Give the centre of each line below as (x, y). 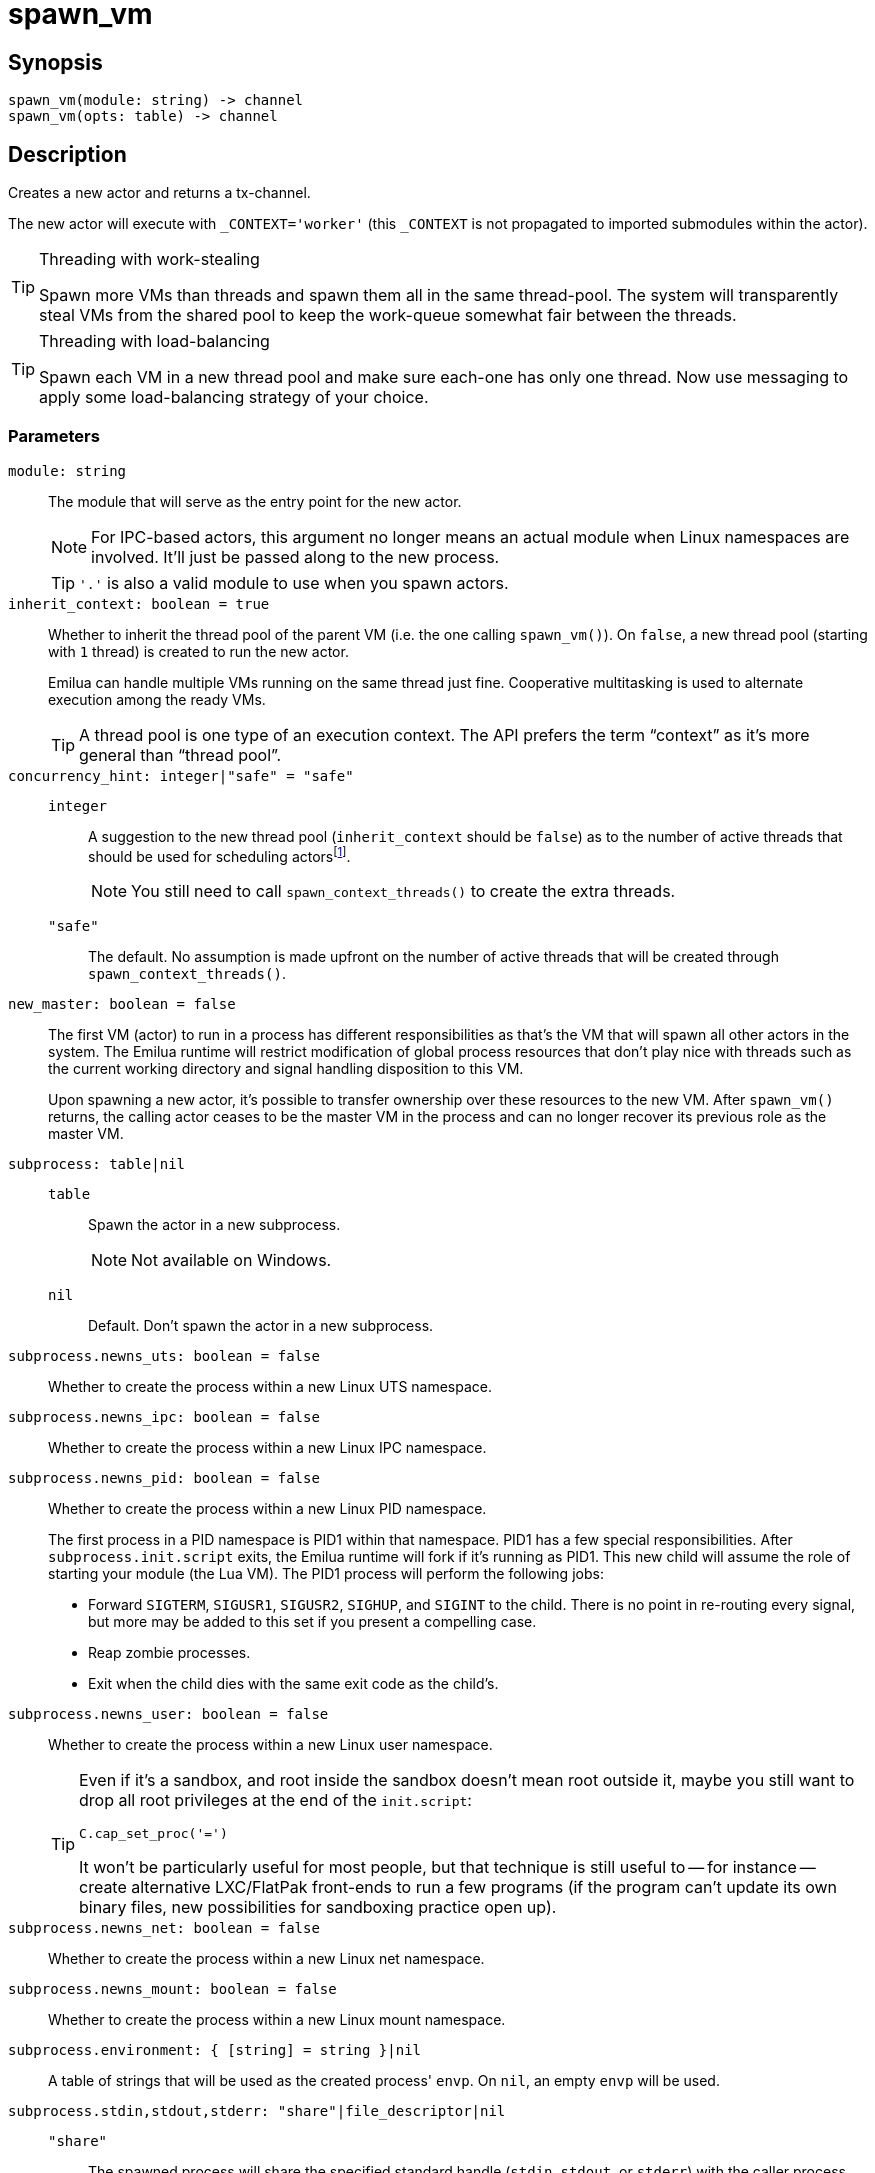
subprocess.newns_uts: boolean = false (164, 1356)
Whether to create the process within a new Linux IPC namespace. (267, 1448)
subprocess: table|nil (97, 1164)
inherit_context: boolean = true (139, 603)
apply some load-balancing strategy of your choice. (234, 397)
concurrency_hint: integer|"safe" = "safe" (181, 775)
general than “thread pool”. (180, 754)
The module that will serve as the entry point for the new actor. (255, 501)
